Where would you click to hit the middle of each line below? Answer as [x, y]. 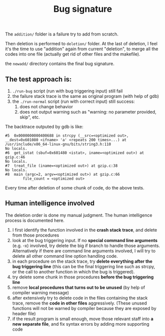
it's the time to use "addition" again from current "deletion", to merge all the [82, 49]
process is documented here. [35, 220]
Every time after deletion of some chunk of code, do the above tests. [75, 188]
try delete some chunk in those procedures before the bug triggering [83, 277]
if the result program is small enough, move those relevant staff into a [83, 319]
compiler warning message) [41, 292]
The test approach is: [38, 79]
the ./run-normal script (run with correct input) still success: [73, 101]
